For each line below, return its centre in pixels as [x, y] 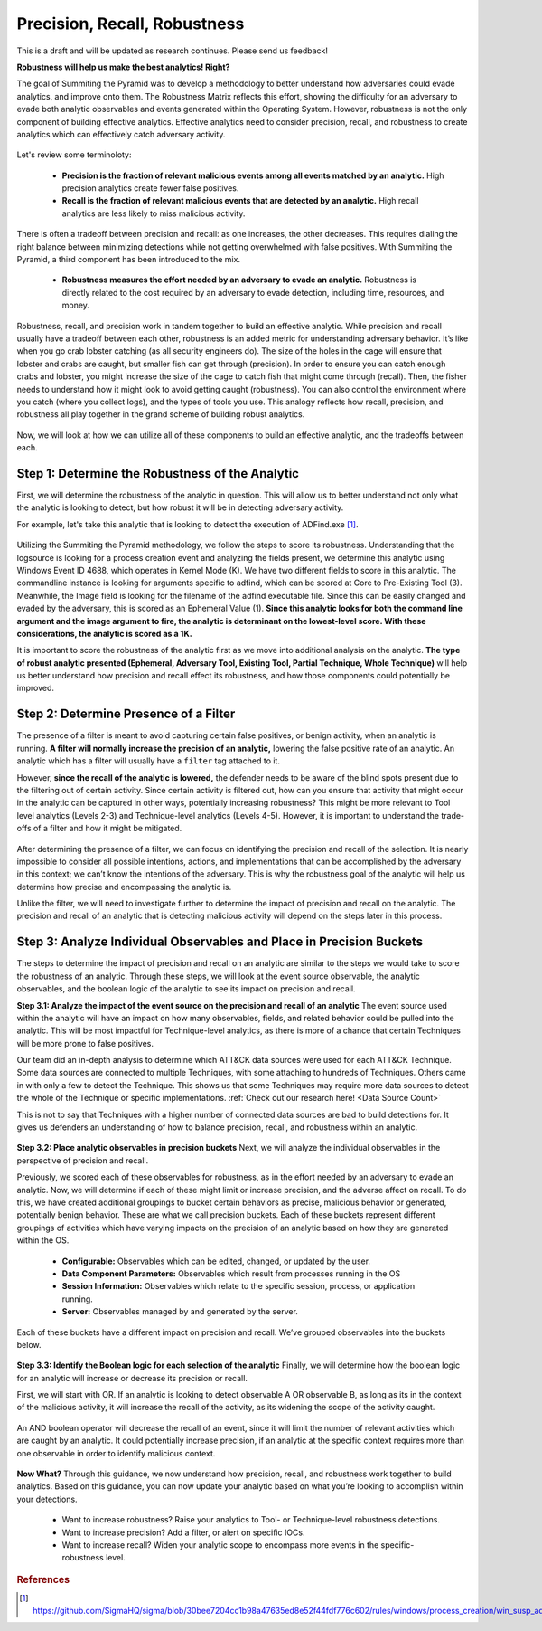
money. [76, 305]
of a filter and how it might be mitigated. [107, 829]
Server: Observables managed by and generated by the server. [180, 1312]
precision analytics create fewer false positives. [150, 188]
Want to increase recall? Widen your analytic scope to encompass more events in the [220, 1545]
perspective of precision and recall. [83, 1160]
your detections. [47, 1499]
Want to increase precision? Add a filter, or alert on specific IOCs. [184, 1532]
